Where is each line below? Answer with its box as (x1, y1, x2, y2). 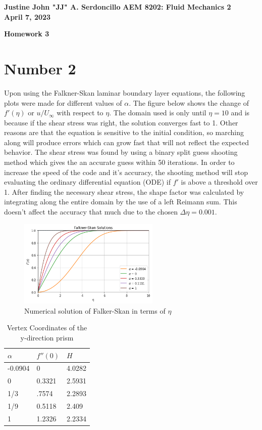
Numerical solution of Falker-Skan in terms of (24, 305, 166, 316)
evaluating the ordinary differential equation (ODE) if (4, 177, 171, 187)
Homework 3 (4, 28, 49, 39)
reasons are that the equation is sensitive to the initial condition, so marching (4, 127, 244, 138)
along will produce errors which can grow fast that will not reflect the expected (4, 137, 249, 147)
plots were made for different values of (4, 97, 122, 108)
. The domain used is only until (109, 107, 206, 118)
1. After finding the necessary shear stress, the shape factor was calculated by (4, 186, 244, 197)
